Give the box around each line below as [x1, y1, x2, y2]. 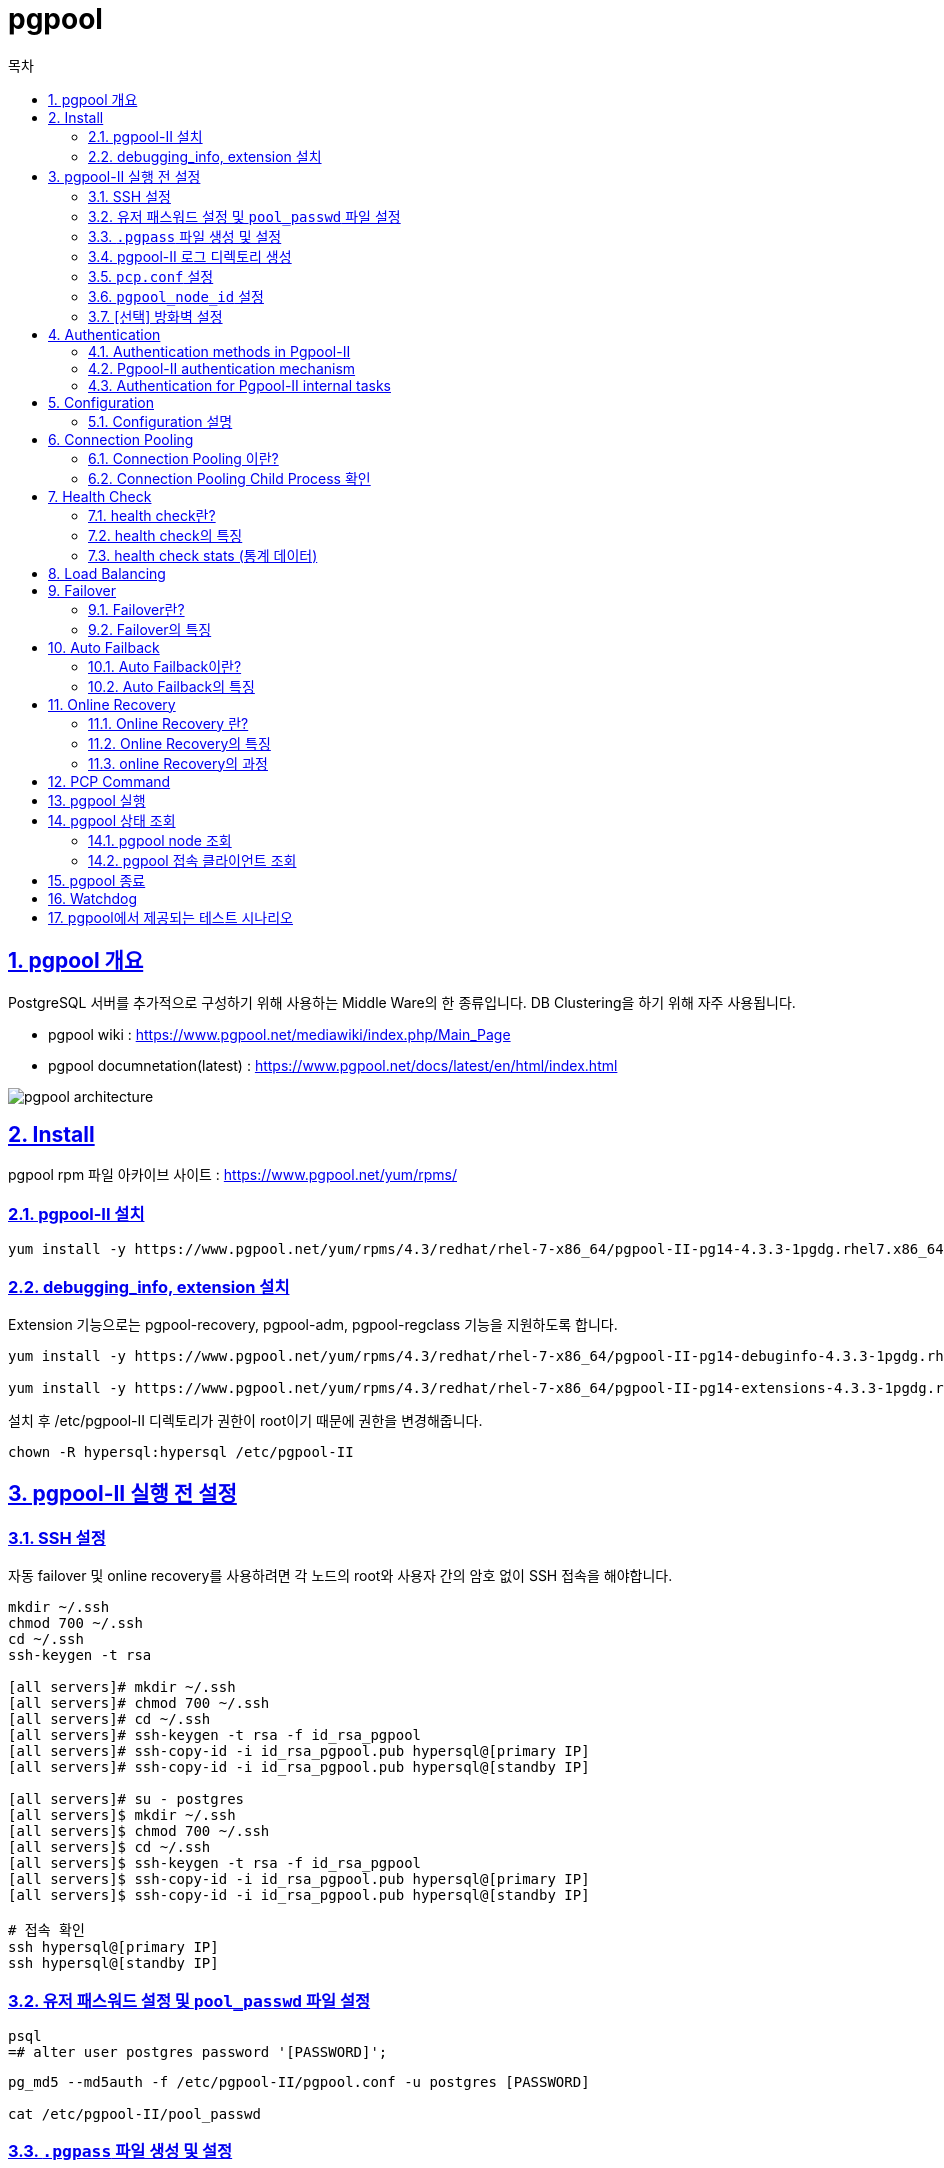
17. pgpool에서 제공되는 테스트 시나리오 [48, 908, 293, 926]
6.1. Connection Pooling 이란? [88, 449, 279, 467]
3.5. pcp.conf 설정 [88, 267, 214, 285]
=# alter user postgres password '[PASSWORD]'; [8, 2043, 388, 2060]
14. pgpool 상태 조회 [48, 811, 176, 829]
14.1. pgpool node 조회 [88, 831, 232, 849]
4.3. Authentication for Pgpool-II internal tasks [88, 376, 391, 394]
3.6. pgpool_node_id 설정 [88, 287, 264, 305]
